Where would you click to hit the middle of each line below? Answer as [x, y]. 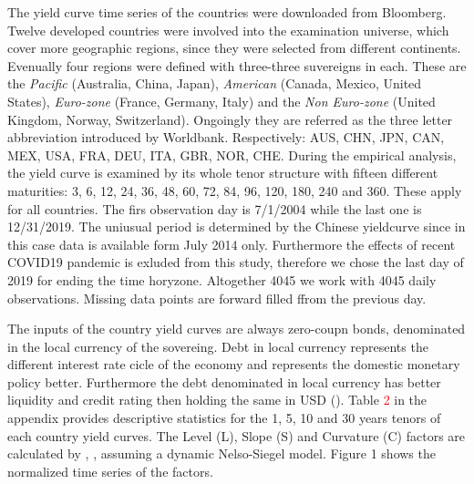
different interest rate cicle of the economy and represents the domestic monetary [234, 364]
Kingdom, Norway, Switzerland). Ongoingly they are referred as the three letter [230, 119]
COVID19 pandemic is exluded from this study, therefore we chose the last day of [236, 262]
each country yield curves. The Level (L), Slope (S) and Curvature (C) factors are [237, 435]
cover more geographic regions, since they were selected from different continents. [234, 48]
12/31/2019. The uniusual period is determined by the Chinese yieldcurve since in [237, 227]
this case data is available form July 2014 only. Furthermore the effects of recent [232, 244]
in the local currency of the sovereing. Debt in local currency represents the [218, 346]
